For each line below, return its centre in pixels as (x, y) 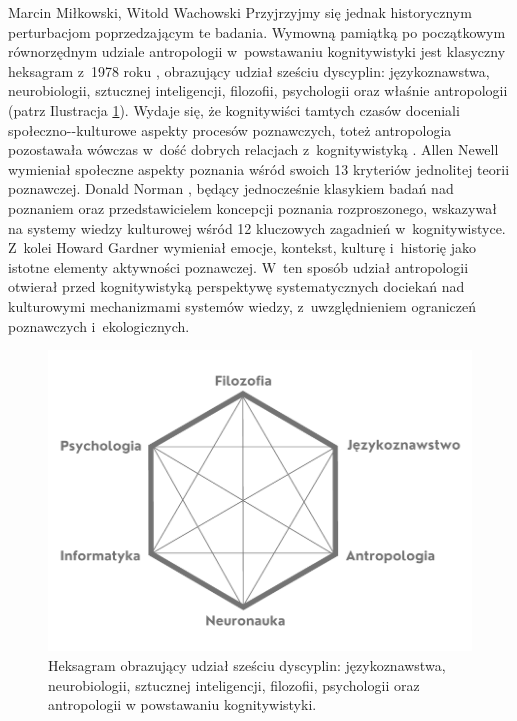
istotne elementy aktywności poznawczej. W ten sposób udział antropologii (238, 266)
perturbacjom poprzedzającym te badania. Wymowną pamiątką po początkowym (257, 31)
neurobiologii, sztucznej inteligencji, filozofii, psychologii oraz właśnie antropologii (258, 90)
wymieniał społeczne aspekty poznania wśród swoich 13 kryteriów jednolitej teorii (259, 168)
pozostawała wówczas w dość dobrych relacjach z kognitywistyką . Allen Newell (253, 149)
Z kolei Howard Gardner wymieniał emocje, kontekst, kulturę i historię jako (242, 247)
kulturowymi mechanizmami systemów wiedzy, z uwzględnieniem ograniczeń (242, 305)
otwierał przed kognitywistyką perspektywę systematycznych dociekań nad (236, 286)
